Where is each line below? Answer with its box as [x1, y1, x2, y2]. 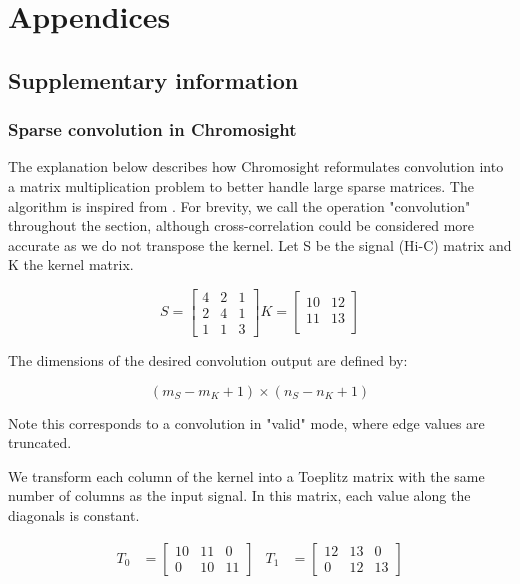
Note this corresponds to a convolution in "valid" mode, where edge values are [8, 412, 485, 433]
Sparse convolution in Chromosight [8, 117, 297, 142]
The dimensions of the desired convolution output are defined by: [8, 350, 408, 371]
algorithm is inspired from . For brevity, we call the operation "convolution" [8, 195, 471, 216]
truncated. [8, 432, 72, 453]
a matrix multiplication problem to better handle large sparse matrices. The [8, 175, 474, 196]
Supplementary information [8, 64, 299, 95]
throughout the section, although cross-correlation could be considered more [8, 215, 475, 236]
